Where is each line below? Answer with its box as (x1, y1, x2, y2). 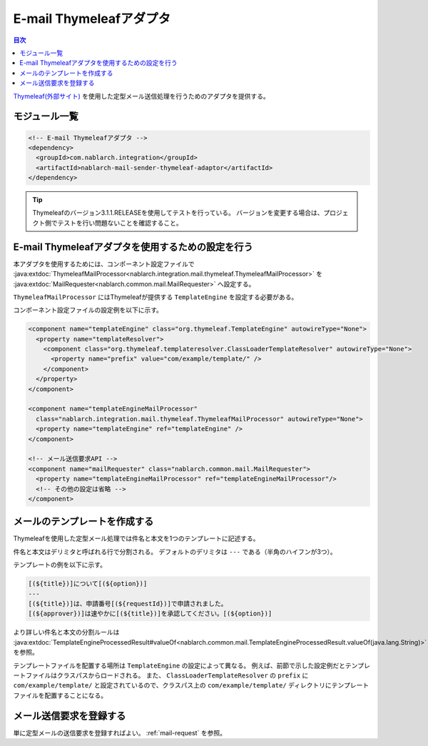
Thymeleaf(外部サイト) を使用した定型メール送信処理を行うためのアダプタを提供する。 (13, 91, 270, 100)
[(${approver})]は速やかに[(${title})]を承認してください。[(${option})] (28, 610, 272, 618)
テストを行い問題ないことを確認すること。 (57, 218, 183, 227)
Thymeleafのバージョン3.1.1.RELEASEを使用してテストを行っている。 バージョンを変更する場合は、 (32, 208, 324, 217)
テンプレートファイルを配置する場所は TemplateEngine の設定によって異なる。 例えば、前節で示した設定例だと (13, 661, 346, 670)
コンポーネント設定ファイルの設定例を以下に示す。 (13, 306, 163, 314)
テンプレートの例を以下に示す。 (13, 560, 107, 569)
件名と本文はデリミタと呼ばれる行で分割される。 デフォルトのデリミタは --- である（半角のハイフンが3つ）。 (13, 547, 337, 556)
